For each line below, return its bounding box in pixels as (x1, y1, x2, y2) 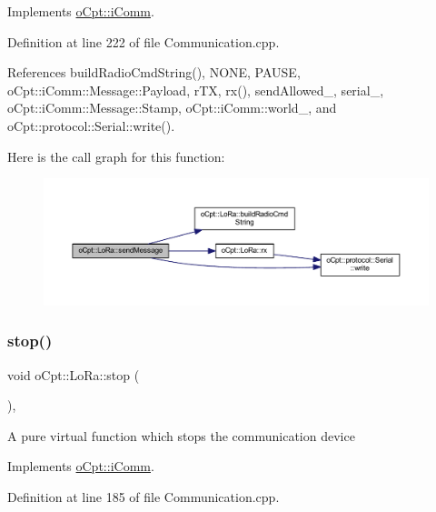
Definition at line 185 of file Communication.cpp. (7, 487, 280, 506)
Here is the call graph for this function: (7, 146, 225, 166)
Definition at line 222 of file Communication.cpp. (7, 32, 280, 51)
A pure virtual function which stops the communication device (7, 426, 355, 445)
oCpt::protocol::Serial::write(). (7, 115, 175, 135)
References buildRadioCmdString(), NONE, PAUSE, (7, 63, 301, 82)
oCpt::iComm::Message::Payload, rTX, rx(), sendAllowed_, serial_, (7, 80, 384, 99)
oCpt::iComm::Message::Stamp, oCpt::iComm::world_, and (7, 98, 337, 117)
